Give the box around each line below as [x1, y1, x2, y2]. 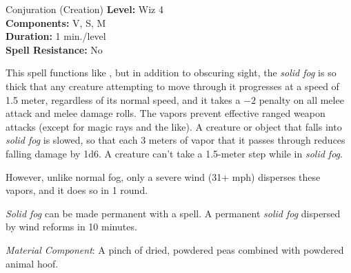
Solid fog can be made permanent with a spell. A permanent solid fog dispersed [6, 206, 341, 220]
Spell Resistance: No [6, 42, 103, 56]
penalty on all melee [259, 92, 344, 107]
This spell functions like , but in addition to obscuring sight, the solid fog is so [6, 65, 337, 80]
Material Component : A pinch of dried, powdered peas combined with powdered [6, 242, 344, 256]
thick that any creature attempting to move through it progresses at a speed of [6, 78, 339, 93]
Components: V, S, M [6, 15, 106, 30]
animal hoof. [6, 256, 59, 270]
